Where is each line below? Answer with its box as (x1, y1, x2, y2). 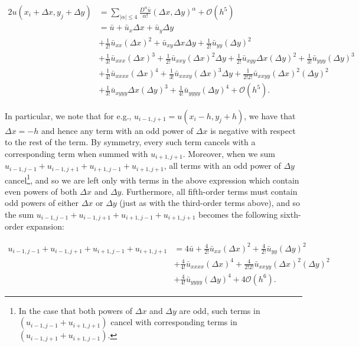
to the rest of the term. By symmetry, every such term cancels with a (5, 136, 256, 148)
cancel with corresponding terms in (110, 316, 237, 328)
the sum (5, 208, 34, 221)
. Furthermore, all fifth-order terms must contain (121, 185, 298, 197)
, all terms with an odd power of (164, 159, 281, 172)
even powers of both (5, 185, 77, 197)
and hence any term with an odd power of (41, 124, 194, 136)
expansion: (26, 220, 64, 233)
